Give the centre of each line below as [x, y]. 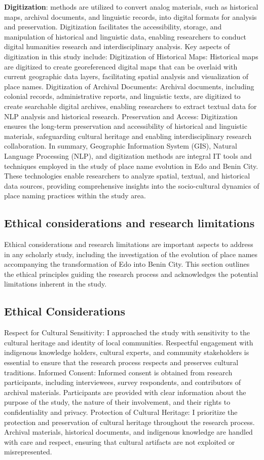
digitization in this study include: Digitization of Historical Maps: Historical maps [131, 56]
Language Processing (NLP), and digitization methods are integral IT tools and [128, 155]
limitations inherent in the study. [55, 284]
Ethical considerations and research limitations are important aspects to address [129, 244]
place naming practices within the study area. [75, 196]
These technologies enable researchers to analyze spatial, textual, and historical [127, 176]
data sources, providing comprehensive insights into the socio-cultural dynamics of [132, 185]
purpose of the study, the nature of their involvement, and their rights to [117, 402]
